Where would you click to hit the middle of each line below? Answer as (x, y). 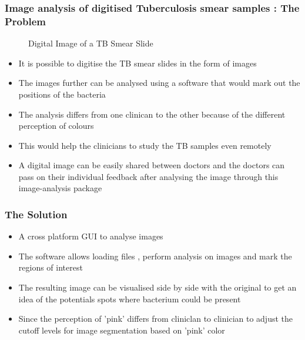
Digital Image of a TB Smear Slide (91, 43)
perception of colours (56, 126)
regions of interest (51, 267)
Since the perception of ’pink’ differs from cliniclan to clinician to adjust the (155, 319)
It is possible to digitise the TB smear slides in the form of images (138, 63)
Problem (25, 21)
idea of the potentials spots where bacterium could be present (130, 299)
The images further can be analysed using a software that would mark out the (159, 83)
